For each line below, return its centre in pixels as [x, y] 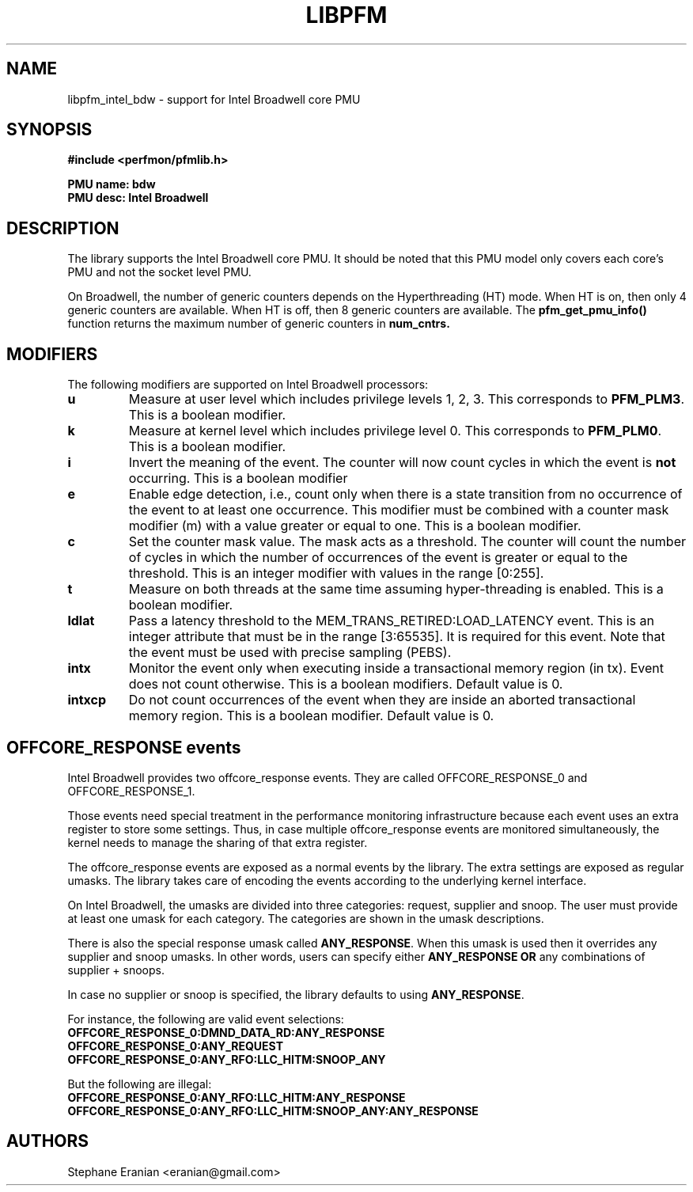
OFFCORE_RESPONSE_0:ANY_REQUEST [176, 1046]
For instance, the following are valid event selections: [206, 1019]
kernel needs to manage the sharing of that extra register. [218, 842]
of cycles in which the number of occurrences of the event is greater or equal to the [378, 558]
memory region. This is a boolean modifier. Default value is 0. [311, 716]
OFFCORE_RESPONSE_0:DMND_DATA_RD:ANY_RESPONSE [226, 1032]
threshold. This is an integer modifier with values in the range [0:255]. [336, 573]
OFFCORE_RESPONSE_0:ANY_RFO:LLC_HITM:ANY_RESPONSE [237, 1097]
